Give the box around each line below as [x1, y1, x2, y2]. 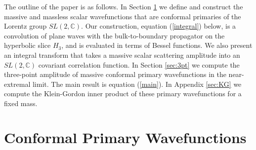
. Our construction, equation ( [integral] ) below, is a [81, 21, 236, 31]
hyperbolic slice [4, 40, 51, 50]
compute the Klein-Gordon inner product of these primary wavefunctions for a [4, 88, 242, 99]
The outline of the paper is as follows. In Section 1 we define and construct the [4, 1, 243, 11]
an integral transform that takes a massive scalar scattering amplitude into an [4, 49, 240, 60]
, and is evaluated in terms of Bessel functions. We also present [61, 40, 253, 50]
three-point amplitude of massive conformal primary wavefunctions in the [4, 69, 226, 79]
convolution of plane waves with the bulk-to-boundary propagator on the [4, 30, 225, 40]
